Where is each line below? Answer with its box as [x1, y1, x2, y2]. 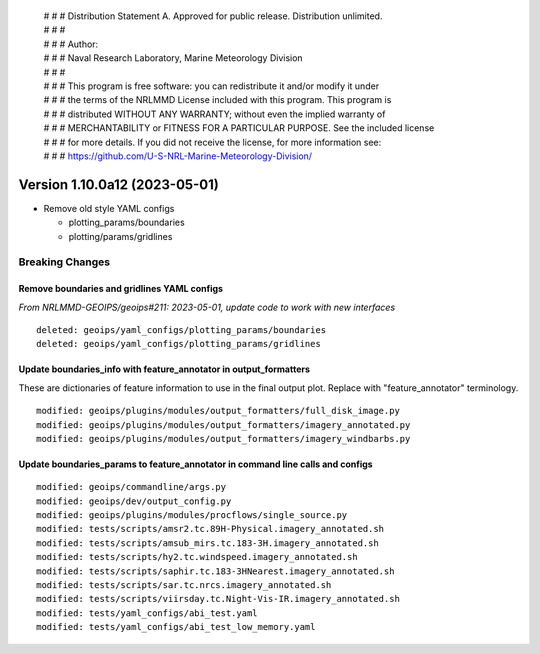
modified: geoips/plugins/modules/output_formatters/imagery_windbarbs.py [36, 433, 411, 444]
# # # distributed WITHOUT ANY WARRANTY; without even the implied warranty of [43, 108, 386, 120]
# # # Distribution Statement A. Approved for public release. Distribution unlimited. [43, 10, 383, 22]
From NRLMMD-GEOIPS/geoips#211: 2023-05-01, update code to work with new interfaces [18, 301, 396, 313]
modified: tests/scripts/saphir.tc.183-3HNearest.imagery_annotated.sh [36, 565, 395, 577]
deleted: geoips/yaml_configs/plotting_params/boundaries [36, 324, 327, 335]
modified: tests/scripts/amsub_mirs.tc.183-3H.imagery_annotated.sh [36, 537, 379, 549]
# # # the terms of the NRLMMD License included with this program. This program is [43, 94, 392, 106]
